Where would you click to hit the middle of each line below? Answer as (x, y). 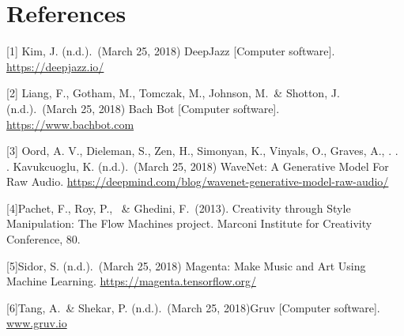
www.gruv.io (37, 323)
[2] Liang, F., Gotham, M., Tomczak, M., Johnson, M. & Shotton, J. (173, 93)
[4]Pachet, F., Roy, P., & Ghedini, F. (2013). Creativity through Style (179, 208)
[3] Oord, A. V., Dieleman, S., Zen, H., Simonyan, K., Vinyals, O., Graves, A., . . (202, 151)
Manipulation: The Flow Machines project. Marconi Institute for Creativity (189, 223)
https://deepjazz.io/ (55, 66)
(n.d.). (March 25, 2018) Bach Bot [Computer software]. (143, 108)
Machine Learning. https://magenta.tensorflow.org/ (131, 281)
